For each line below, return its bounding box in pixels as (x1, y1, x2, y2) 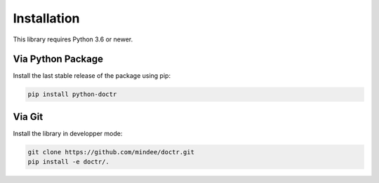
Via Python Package (13, 53, 103, 65)
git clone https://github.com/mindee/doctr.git (27, 148, 194, 156)
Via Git (13, 111, 44, 123)
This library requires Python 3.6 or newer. (13, 35, 133, 43)
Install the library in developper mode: (13, 129, 123, 137)
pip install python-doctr (27, 90, 117, 98)
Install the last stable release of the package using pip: (13, 72, 171, 80)
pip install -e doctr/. (27, 158, 110, 166)
